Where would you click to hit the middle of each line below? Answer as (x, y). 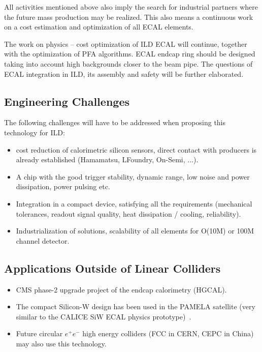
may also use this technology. (61, 343)
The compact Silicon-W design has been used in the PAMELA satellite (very (136, 306)
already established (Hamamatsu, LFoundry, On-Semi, (101, 159)
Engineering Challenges (67, 101)
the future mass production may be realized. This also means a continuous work (129, 17)
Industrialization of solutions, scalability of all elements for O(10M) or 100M (135, 231)
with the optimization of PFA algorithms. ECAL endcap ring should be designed (130, 54)
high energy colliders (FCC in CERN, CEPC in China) (168, 333)
